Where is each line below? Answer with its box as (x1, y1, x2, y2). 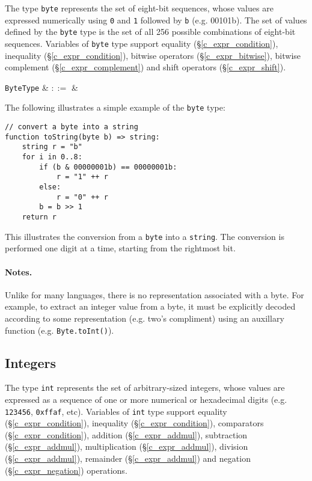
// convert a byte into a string (5, 123, 138, 132)
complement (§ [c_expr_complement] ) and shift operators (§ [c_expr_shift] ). (5, 61, 286, 73)
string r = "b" (22, 142, 82, 152)
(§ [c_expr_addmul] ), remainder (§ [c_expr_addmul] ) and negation (5, 452, 251, 465)
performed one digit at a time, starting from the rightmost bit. (5, 242, 236, 254)
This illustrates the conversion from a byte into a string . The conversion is (5, 230, 284, 242)
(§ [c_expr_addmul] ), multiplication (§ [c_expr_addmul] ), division (5, 440, 248, 453)
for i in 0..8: (22, 153, 82, 162)
